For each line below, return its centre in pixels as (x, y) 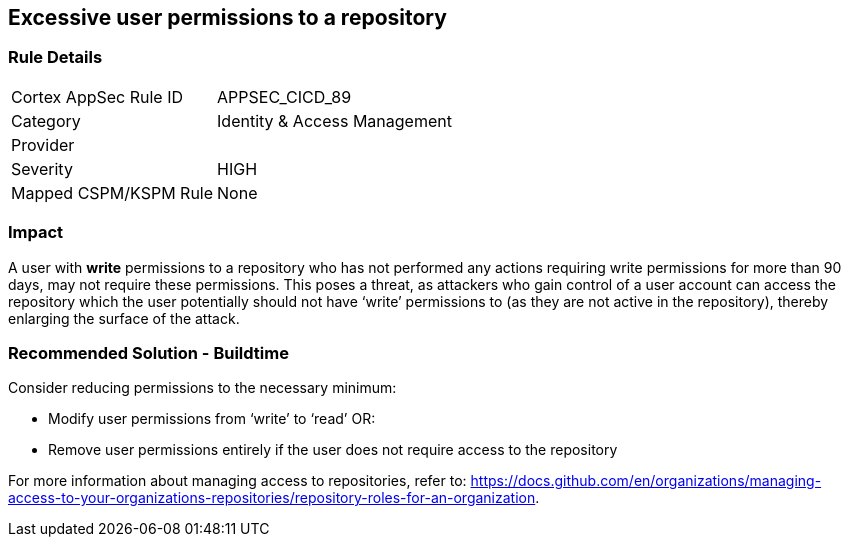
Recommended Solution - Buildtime (148, 352)
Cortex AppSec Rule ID (97, 96)
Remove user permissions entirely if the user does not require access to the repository (333, 450)
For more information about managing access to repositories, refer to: (237, 481)
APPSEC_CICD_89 (284, 96)
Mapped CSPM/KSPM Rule (112, 192)
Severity (42, 168)
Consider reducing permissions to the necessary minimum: (202, 388)
